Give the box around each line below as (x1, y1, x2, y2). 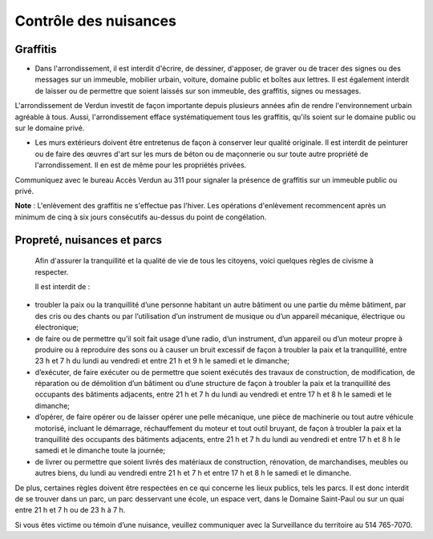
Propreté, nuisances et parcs (14, 233, 163, 247)
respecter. (34, 267, 69, 276)
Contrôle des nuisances (14, 12, 176, 30)
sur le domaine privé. (14, 123, 85, 133)
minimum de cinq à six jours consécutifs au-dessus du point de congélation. (14, 212, 267, 222)
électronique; (34, 323, 79, 332)
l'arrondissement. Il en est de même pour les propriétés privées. (34, 160, 247, 170)
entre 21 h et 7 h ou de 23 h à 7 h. (14, 505, 126, 515)
